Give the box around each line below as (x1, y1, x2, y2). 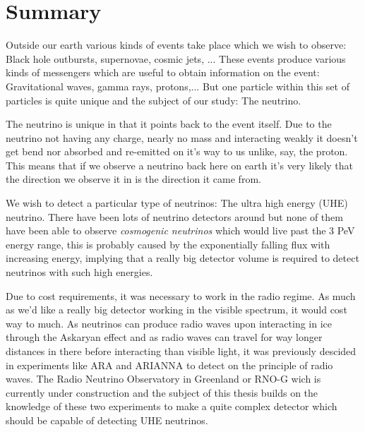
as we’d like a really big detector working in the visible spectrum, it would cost (6, 302, 347, 317)
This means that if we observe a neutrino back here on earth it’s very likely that (6, 157, 354, 172)
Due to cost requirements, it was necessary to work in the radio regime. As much (6, 288, 356, 303)
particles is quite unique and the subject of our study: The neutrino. (6, 92, 301, 107)
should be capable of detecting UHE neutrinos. (6, 412, 208, 427)
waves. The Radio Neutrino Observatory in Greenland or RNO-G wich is (6, 371, 321, 386)
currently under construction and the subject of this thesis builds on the (6, 385, 318, 400)
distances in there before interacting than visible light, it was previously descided (6, 344, 357, 358)
